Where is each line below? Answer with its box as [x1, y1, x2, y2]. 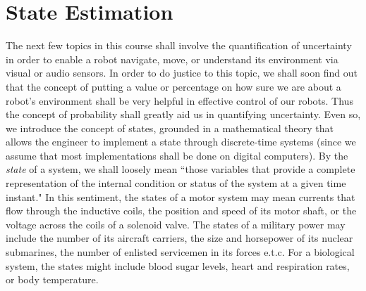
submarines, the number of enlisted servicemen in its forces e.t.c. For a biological [6, 245, 355, 259]
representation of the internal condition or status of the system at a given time [6, 176, 346, 190]
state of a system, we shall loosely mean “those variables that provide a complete [6, 162, 355, 176]
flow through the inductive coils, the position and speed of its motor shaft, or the [6, 203, 357, 218]
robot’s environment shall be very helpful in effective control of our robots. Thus [6, 93, 353, 108]
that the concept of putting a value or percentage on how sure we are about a [6, 79, 341, 93]
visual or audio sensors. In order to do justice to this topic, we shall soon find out [6, 65, 358, 80]
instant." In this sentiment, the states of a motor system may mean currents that [6, 189, 355, 204]
